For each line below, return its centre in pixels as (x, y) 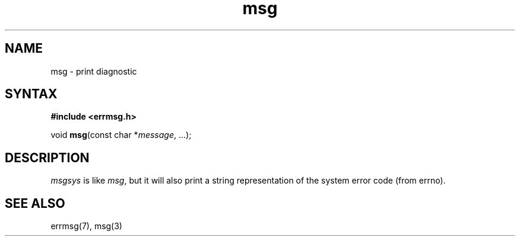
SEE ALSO (35, 203)
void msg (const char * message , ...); (121, 135)
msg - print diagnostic (94, 71)
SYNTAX (31, 94)
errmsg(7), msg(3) (86, 226)
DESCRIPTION (47, 158)
